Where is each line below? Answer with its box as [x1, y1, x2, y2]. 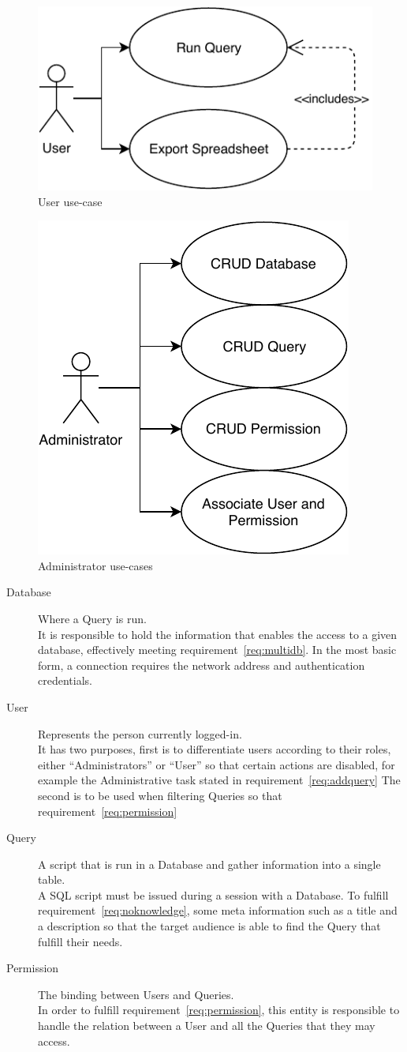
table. [38, 871, 65, 888]
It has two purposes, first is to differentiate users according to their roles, [38, 741, 391, 757]
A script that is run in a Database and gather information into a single [38, 855, 381, 872]
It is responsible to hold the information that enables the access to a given [38, 626, 398, 642]
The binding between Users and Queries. [38, 986, 234, 1002]
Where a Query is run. [38, 610, 147, 626]
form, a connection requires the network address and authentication [38, 656, 365, 673]
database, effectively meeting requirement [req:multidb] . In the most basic [38, 641, 397, 658]
